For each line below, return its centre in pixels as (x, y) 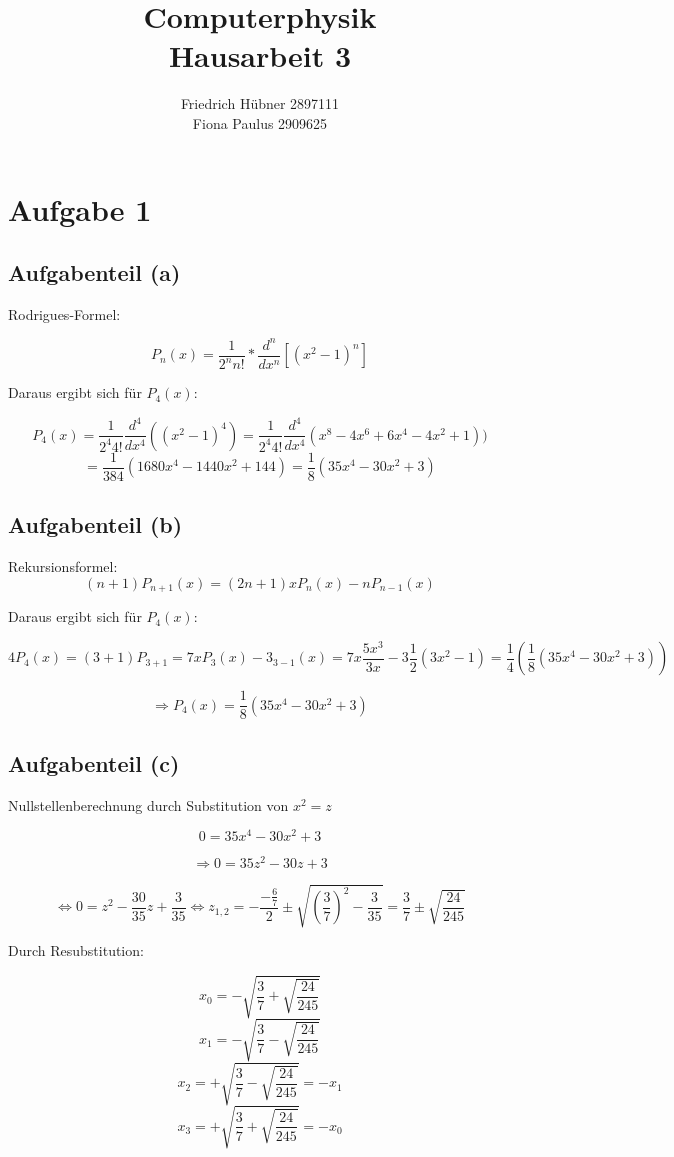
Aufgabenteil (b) (95, 524)
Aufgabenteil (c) (94, 762)
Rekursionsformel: (63, 566)
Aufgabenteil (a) (94, 272)
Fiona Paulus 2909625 (260, 122)
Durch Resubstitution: (76, 949)
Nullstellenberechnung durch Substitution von (148, 804)
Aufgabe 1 (80, 208)
